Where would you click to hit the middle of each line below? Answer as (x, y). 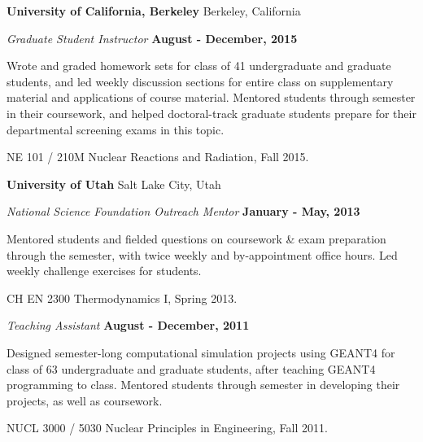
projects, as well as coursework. (85, 400)
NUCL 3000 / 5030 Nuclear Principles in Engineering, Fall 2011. (167, 428)
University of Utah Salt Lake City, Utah (114, 184)
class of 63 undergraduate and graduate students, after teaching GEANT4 (191, 368)
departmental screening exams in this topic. (116, 129)
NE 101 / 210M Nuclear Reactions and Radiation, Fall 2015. (158, 157)
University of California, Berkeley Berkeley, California (154, 11)
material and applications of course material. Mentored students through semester (211, 97)
